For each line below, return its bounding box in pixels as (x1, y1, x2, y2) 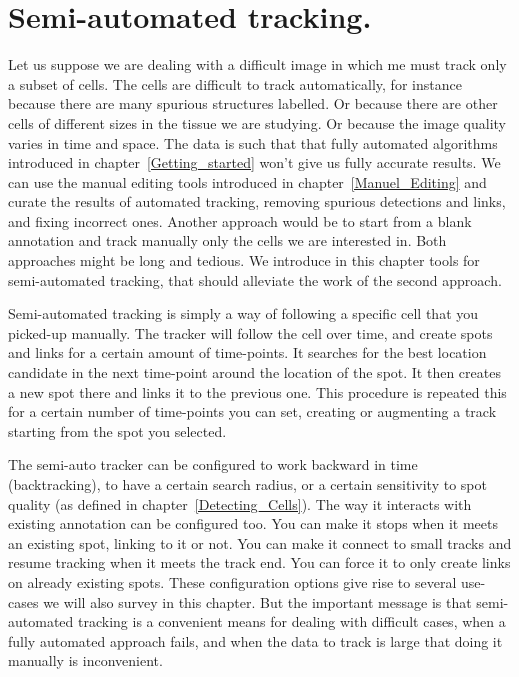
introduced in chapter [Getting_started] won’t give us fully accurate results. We (8, 152, 501, 173)
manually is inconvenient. (8, 650, 163, 671)
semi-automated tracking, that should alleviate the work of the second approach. (8, 269, 502, 290)
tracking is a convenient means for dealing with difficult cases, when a (77, 611, 506, 632)
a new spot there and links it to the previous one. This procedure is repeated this (8, 381, 507, 402)
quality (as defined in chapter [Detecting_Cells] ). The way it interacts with (8, 493, 472, 514)
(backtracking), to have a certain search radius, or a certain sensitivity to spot (8, 474, 487, 494)
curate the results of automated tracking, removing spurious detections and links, (8, 191, 506, 212)
